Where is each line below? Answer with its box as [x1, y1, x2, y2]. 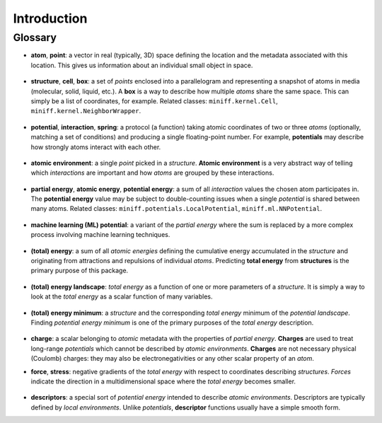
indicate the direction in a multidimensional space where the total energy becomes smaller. [30, 377, 296, 386]
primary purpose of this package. [30, 266, 129, 275]
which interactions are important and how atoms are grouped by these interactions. [30, 168, 274, 177]
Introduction [13, 11, 88, 26]
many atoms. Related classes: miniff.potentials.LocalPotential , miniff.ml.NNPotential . [30, 204, 322, 213]
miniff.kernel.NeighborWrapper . [30, 107, 141, 115]
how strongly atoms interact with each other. [30, 142, 161, 151]
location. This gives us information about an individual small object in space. [30, 61, 253, 69]
